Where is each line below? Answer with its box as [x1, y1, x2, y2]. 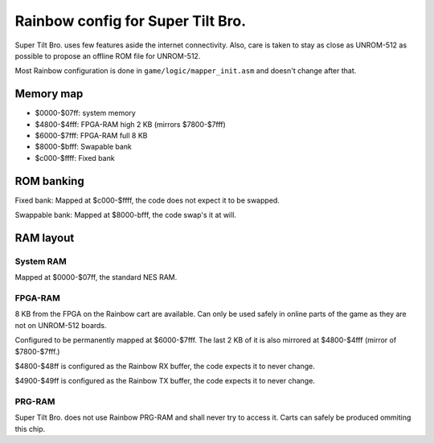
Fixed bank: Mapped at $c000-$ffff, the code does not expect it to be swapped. [14, 195, 280, 205]
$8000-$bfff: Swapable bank [35, 142, 133, 152]
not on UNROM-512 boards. [14, 320, 108, 330]
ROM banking [14, 174, 84, 188]
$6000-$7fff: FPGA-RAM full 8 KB [35, 131, 148, 141]
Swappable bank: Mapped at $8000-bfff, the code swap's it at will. [14, 210, 237, 220]
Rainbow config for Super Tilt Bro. [14, 12, 247, 30]
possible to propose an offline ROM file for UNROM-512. [14, 51, 201, 60]
